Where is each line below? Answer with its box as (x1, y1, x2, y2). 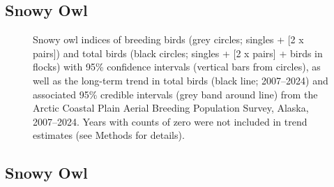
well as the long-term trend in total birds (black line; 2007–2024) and (33, 73, 328, 87)
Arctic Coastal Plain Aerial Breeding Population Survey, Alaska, (33, 100, 309, 115)
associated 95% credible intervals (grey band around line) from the (33, 87, 318, 101)
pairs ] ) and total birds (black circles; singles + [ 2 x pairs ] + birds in (33, 45, 323, 60)
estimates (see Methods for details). (33, 128, 185, 142)
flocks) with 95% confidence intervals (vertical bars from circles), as (33, 59, 321, 74)
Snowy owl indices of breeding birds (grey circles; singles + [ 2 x (33, 32, 304, 47)
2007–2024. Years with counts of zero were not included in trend (33, 114, 308, 128)
